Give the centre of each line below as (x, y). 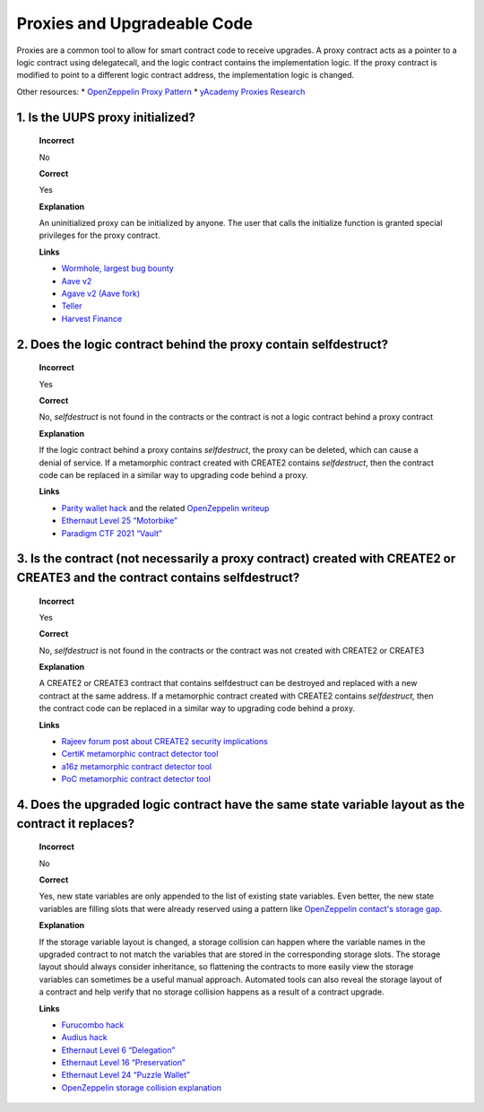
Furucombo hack (93, 1025)
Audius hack (84, 1038)
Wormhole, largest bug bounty (117, 268)
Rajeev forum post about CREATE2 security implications (164, 742)
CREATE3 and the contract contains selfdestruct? (158, 577)
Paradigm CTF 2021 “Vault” (112, 533)
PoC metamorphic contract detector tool (136, 779)
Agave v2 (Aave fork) (101, 294)
